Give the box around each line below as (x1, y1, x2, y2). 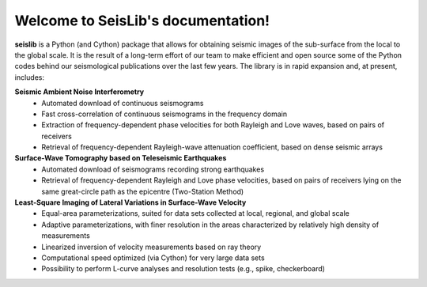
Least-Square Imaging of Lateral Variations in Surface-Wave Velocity (14, 198, 247, 207)
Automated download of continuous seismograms (41, 98, 204, 108)
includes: (14, 72, 45, 82)
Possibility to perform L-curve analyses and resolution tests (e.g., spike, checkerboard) (41, 264, 326, 274)
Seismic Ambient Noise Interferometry (14, 87, 145, 96)
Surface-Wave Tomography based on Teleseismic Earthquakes (14, 153, 227, 163)
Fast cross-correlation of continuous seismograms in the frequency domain (41, 109, 288, 119)
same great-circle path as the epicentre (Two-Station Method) (41, 187, 244, 196)
